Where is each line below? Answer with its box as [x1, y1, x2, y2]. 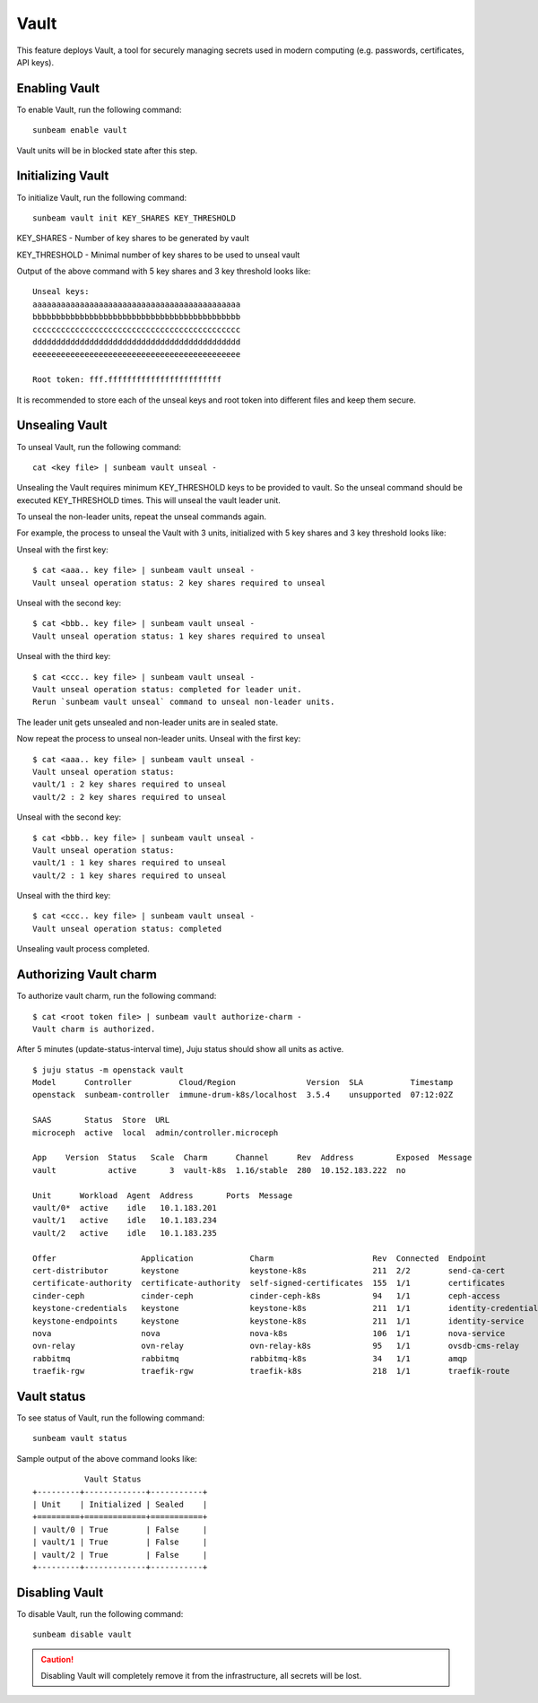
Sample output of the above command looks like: [16, 1453, 197, 1464]
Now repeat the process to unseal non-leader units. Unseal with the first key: [16, 734, 301, 744]
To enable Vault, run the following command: [16, 104, 182, 115]
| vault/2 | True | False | [32, 1550, 208, 1560]
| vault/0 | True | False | [32, 1525, 208, 1534]
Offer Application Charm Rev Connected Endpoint [32, 1253, 487, 1264]
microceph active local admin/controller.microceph [32, 1127, 279, 1138]
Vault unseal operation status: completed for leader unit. [32, 684, 302, 694]
